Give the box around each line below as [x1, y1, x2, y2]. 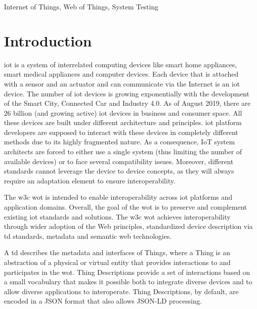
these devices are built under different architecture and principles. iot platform [4, 117, 242, 128]
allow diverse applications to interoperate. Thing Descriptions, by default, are [4, 286, 239, 296]
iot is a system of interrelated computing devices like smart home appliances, [4, 59, 237, 69]
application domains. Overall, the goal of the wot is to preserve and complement [4, 202, 247, 212]
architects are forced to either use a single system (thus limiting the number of [4, 146, 242, 157]
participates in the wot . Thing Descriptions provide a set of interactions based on [4, 266, 250, 277]
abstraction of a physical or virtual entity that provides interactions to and [4, 257, 231, 267]
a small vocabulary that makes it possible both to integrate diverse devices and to [4, 276, 253, 287]
